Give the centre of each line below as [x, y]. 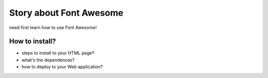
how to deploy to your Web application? [62, 67]
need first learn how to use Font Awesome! [53, 27]
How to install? [33, 41]
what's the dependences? [48, 60]
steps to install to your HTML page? [58, 53]
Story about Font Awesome [66, 13]
